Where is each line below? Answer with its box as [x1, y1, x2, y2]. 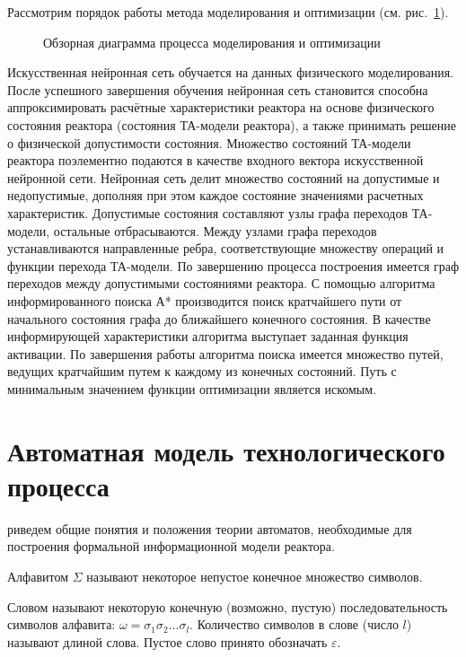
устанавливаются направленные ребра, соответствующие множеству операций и [7, 239, 444, 258]
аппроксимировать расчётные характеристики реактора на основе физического [7, 98, 435, 117]
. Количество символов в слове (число [189, 615, 399, 634]
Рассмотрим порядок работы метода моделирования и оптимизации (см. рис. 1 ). [7, 3, 449, 21]
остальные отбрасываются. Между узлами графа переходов [53, 221, 377, 240]
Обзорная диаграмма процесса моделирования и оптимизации [43, 32, 381, 51]
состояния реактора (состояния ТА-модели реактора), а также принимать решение [7, 115, 457, 134]
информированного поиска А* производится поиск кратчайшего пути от [7, 291, 402, 310]
